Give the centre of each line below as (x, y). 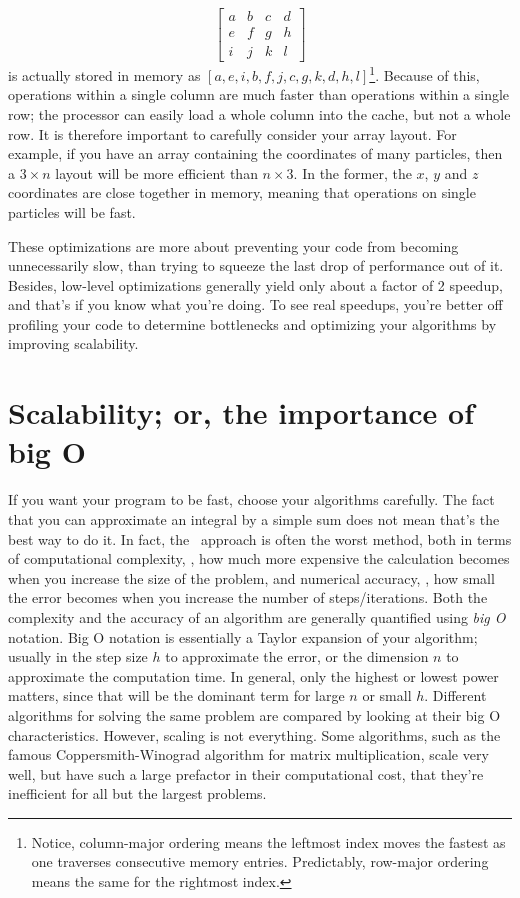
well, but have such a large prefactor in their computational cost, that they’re (246, 773)
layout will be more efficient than (156, 172)
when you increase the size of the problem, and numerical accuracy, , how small (251, 577)
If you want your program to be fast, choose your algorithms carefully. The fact (251, 499)
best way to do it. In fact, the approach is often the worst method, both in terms (260, 538)
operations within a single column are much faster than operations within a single (259, 94)
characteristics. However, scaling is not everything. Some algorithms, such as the (254, 734)
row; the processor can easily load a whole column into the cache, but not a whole (259, 113)
